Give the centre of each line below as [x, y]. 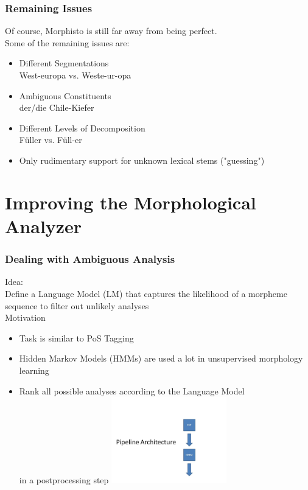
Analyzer [44, 226]
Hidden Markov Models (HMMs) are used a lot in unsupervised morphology [161, 358]
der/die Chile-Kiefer [57, 107]
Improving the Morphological [131, 202]
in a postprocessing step [64, 479]
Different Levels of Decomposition [82, 128]
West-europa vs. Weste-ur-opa [75, 75]
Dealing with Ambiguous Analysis [90, 259]
